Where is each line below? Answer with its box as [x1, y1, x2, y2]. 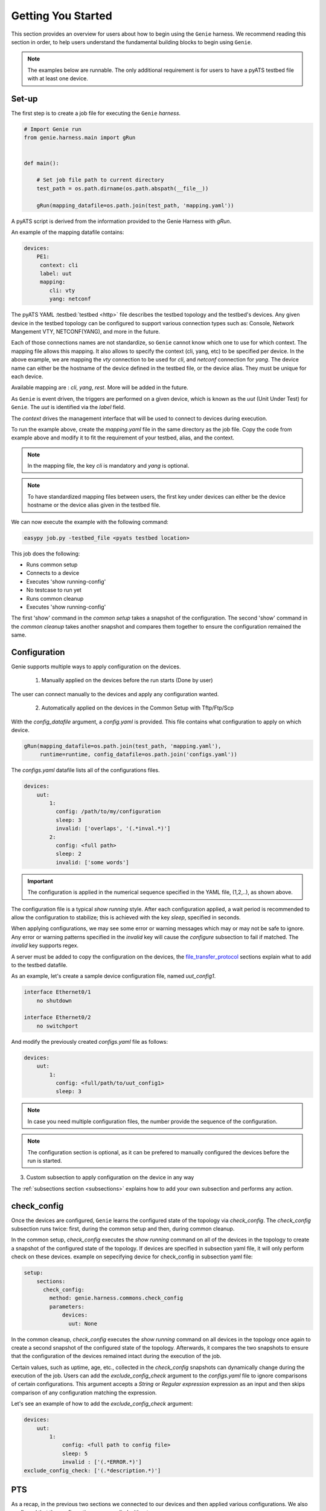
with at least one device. [27, 75, 89, 82]
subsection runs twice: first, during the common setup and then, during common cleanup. [11, 1225, 235, 1232]
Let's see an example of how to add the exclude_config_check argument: [11, 1400, 193, 1408]
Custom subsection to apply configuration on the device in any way [26, 1174, 194, 1181]
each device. [11, 372, 43, 380]
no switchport [36, 1022, 78, 1029]
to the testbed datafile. [11, 961, 68, 968]
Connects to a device [26, 569, 80, 577]
